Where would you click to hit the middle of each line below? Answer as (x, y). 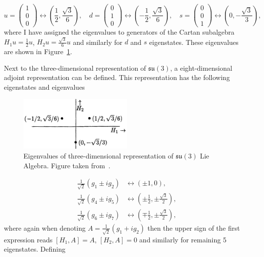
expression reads (28, 239)
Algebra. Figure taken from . (67, 165)
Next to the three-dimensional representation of (75, 68)
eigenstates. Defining (35, 249)
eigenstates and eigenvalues (44, 87)
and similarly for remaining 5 (183, 239)
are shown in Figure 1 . (38, 51)
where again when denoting (45, 227)
